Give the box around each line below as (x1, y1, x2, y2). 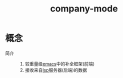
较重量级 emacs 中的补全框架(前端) (24, 60, 95, 66)
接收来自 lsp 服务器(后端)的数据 (24, 67, 87, 73)
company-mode (49, 3, 118, 14)
